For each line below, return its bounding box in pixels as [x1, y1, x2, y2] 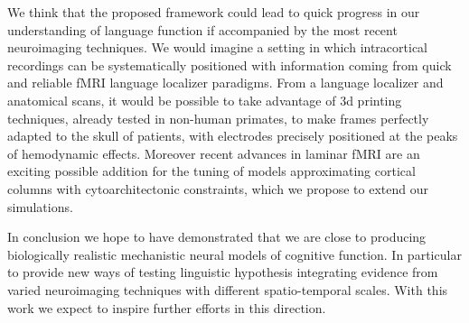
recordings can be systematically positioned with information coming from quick [7, 55, 452, 74]
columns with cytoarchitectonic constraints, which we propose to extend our [7, 179, 428, 198]
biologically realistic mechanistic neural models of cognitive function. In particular [7, 245, 462, 263]
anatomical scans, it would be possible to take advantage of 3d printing [7, 90, 402, 109]
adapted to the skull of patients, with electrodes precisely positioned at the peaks [7, 126, 458, 145]
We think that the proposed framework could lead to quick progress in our [7, 3, 420, 21]
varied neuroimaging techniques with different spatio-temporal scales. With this [7, 280, 448, 299]
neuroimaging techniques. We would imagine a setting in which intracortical [7, 38, 428, 57]
